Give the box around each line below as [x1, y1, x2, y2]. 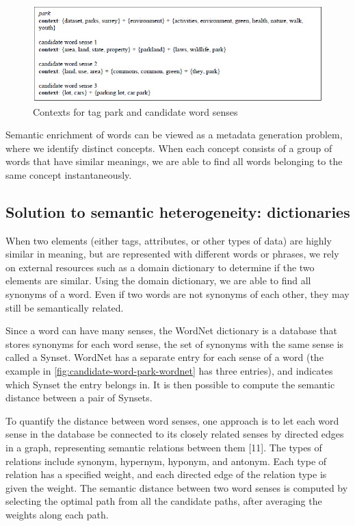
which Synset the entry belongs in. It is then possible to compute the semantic [5, 377, 335, 391]
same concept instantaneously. [5, 167, 132, 181]
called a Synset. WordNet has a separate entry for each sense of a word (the [5, 350, 324, 364]
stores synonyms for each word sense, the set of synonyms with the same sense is [5, 336, 344, 351]
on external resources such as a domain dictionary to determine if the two [5, 260, 315, 274]
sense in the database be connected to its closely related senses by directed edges [5, 427, 344, 441]
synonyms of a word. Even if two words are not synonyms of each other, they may [5, 287, 350, 301]
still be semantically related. [5, 300, 124, 314]
